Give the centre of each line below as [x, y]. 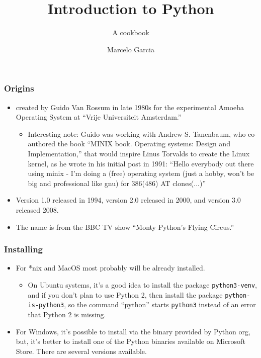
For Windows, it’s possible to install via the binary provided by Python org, [133, 331]
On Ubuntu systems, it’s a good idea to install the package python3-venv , [142, 284]
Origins [19, 88]
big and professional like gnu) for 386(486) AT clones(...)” [117, 183]
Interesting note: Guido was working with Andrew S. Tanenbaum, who [137, 133]
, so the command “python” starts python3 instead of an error [160, 304]
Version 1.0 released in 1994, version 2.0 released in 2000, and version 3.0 [128, 200]
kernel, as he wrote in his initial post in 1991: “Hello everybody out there [141, 163]
